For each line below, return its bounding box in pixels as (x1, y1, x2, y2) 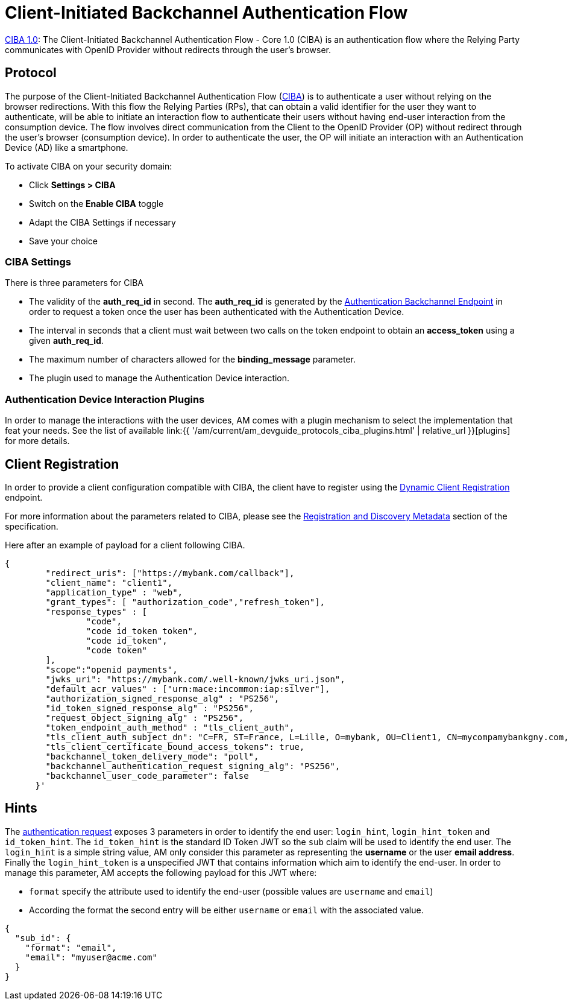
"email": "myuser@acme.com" (25, 952, 157, 962)
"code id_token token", (86, 626, 198, 636)
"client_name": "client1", (45, 577, 173, 588)
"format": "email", (25, 942, 117, 953)
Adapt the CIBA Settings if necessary (29, 217, 176, 227)
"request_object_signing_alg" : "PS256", (45, 712, 244, 723)
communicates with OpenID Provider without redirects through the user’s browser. (5, 44, 332, 55)
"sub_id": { (14, 933, 71, 943)
